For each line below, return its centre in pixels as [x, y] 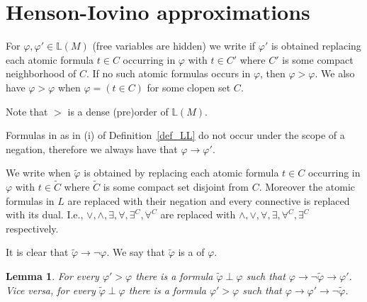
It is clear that [37, 252]
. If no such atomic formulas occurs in [168, 73]
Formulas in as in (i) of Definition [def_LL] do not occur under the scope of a [175, 135]
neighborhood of [41, 73]
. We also [335, 73]
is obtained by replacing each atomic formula [181, 173]
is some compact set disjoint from [176, 187]
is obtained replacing [316, 46]
